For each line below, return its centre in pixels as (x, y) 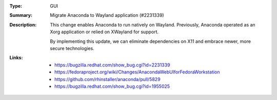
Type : (16, 6)
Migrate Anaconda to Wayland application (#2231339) (107, 15)
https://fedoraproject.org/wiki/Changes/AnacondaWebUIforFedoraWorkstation (137, 72)
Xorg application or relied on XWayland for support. (104, 32)
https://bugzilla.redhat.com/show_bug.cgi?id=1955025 (112, 86)
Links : (16, 58)
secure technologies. (72, 48)
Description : (23, 24)
